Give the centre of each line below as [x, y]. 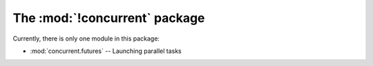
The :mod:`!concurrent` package [109, 18]
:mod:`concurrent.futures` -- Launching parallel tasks [106, 51]
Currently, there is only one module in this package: [86, 38]
